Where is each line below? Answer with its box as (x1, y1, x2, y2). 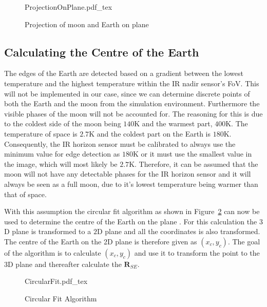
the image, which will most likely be (4, 158, 118, 169)
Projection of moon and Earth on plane (25, 18, 149, 29)
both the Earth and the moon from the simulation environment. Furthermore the (4, 98, 260, 109)
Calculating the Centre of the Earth (4, 44, 199, 60)
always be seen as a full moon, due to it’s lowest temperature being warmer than (4, 178, 258, 189)
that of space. (4, 188, 47, 199)
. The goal (227, 236, 260, 246)
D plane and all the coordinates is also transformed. (97, 226, 260, 237)
